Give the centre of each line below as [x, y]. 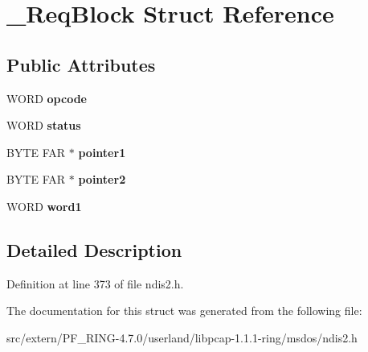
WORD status [44, 125]
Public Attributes [81, 64]
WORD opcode [47, 98]
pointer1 [102, 152]
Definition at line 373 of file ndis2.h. [95, 283]
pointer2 [102, 179]
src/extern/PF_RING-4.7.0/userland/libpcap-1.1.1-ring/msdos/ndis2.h [182, 337]
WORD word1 [44, 206]
